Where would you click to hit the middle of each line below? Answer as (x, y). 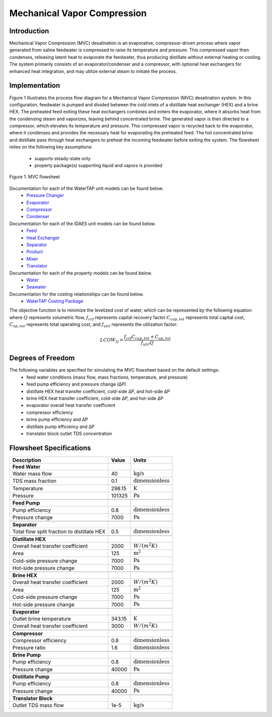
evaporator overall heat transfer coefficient (71, 405)
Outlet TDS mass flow (38, 705)
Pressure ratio (29, 648)
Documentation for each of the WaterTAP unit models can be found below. (86, 188)
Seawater (36, 287)
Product (35, 252)
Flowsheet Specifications (50, 448)
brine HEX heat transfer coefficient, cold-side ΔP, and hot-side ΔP (95, 398)
